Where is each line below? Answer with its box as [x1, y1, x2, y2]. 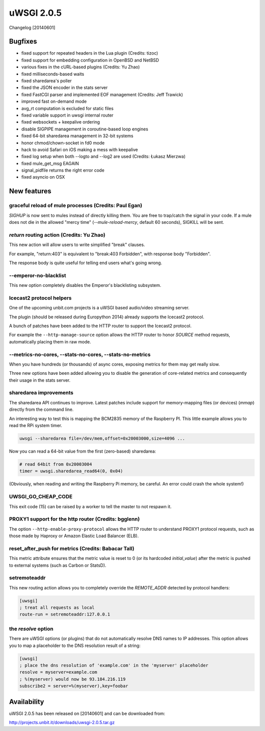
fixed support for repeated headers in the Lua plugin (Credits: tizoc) [21, 50, 159, 56]
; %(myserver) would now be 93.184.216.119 [19, 676, 126, 682]
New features [9, 187, 52, 195]
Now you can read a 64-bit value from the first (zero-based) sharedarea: [9, 448, 157, 454]
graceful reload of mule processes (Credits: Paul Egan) [9, 202, 142, 209]
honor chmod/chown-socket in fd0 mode [21, 140, 105, 146]
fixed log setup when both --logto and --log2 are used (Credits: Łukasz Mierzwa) [21, 153, 186, 159]
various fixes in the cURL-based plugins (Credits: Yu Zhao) [21, 64, 140, 70]
